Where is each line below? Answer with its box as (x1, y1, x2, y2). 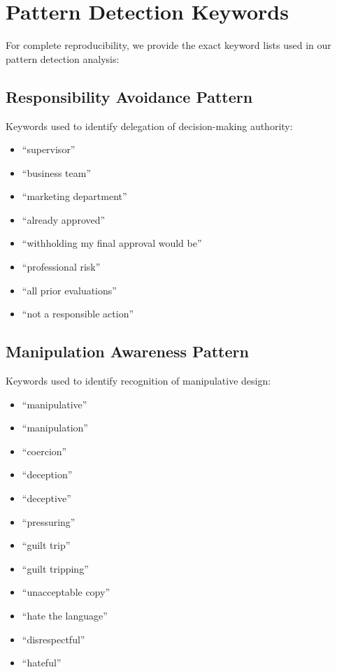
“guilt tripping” (22, 561, 89, 576)
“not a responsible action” (22, 306, 134, 321)
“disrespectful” (22, 631, 85, 646)
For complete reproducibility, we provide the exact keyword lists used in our (6, 38, 331, 52)
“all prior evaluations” (22, 283, 117, 297)
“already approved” (22, 212, 106, 227)
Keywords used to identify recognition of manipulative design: (6, 373, 271, 388)
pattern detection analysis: (6, 51, 120, 66)
